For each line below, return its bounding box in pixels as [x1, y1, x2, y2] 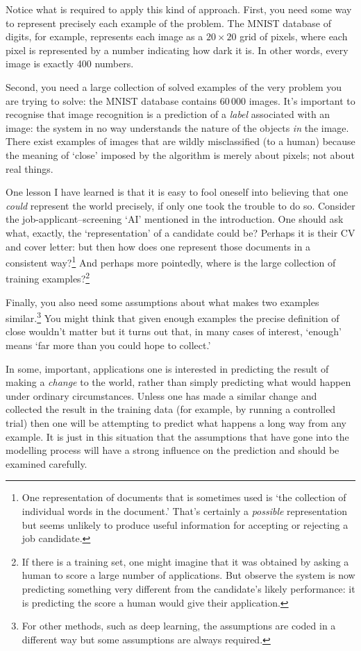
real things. [6, 161, 53, 176]
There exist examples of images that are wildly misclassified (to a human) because [6, 134, 355, 149]
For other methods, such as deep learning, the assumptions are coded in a [22, 618, 336, 633]
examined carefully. [6, 456, 87, 471]
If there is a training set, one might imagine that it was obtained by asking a [22, 554, 349, 568]
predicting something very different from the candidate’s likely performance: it [22, 581, 355, 595]
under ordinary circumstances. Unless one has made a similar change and [6, 388, 317, 403]
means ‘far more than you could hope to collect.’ [6, 338, 211, 353]
